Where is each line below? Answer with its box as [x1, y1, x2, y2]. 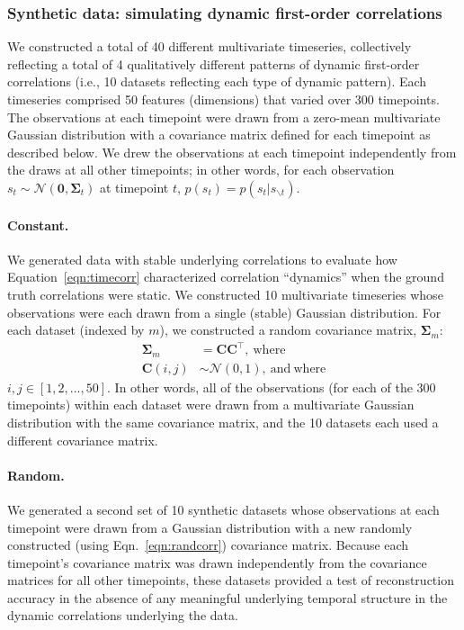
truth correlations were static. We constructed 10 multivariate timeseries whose [7, 284, 443, 303]
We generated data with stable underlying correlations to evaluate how [7, 249, 397, 268]
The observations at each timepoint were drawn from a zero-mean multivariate [7, 107, 441, 126]
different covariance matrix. [7, 430, 158, 449]
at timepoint [99, 177, 169, 196]
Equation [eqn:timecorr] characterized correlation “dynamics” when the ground [7, 267, 444, 286]
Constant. [7, 215, 69, 234]
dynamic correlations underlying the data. [7, 606, 238, 625]
